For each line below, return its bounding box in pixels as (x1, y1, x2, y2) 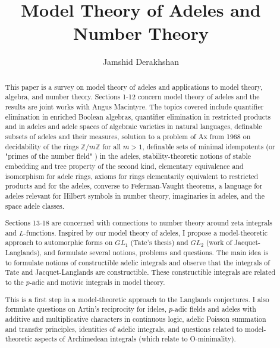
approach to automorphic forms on (5, 237, 113, 247)
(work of (206, 237, 232, 247)
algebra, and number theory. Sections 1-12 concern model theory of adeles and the (5, 92, 260, 102)
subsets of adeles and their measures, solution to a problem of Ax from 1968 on (5, 131, 251, 141)
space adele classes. (5, 200, 65, 211)
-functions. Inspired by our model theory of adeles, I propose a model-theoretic (24, 227, 268, 237)
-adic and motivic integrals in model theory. (29, 277, 165, 287)
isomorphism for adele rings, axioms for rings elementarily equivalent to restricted (5, 171, 259, 181)
